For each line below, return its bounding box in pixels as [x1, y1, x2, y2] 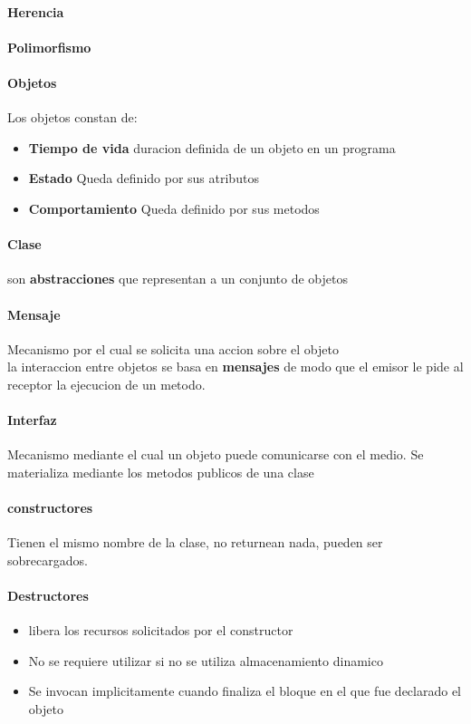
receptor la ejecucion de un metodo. [7, 374, 206, 393]
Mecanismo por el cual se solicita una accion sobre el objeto [7, 339, 339, 358]
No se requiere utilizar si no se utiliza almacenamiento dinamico [28, 651, 383, 670]
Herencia [7, 2, 64, 21]
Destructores [7, 586, 89, 605]
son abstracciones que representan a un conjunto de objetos [7, 269, 349, 288]
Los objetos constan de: [7, 108, 138, 127]
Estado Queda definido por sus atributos [28, 169, 259, 188]
